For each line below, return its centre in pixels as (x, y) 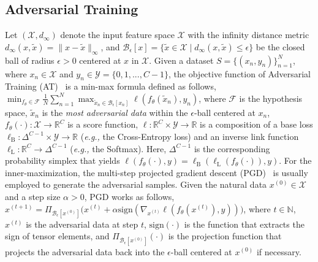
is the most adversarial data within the (115, 112)
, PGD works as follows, (129, 196)
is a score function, (103, 124)
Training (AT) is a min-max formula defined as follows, (111, 86)
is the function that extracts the (244, 224)
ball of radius (30, 60)
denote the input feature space (117, 35)
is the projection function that (225, 236)
